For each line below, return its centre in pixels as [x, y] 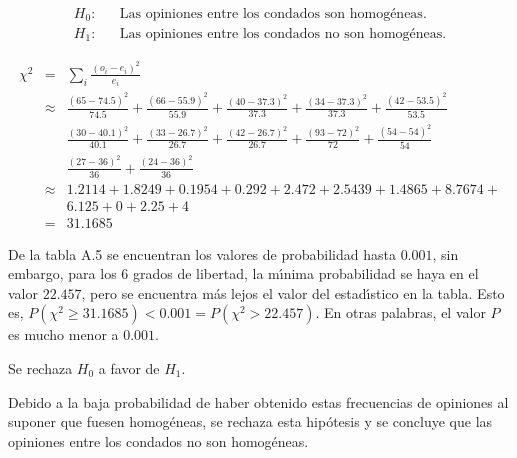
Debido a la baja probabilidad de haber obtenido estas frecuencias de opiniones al [258, 401]
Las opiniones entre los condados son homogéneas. [273, 14]
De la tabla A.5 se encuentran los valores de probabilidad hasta [202, 253]
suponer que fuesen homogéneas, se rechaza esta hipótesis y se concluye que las [250, 421]
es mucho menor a [63, 334]
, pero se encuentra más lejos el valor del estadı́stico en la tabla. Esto [293, 292]
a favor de [129, 367]
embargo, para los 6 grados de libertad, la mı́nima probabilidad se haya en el [243, 273]
